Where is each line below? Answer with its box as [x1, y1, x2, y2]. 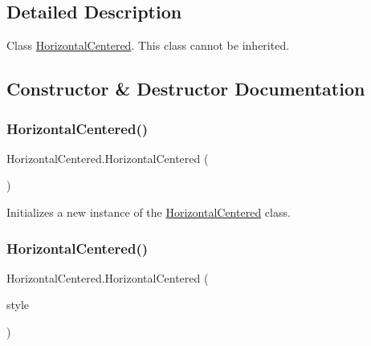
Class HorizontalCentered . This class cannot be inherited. [6, 37, 290, 54]
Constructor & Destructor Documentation [6, 76, 365, 101]
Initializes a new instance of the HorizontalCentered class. [6, 203, 291, 220]
